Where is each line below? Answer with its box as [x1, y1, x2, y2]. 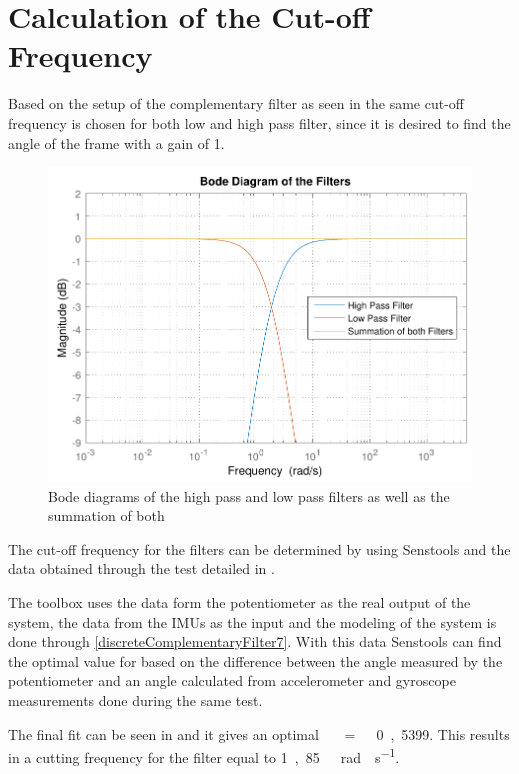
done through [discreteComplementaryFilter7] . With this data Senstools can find [8, 631, 502, 652]
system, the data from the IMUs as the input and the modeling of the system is [8, 611, 497, 632]
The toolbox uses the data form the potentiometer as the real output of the [8, 591, 471, 612]
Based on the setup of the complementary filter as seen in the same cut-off [8, 93, 464, 114]
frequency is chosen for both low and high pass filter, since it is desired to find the [8, 112, 511, 133]
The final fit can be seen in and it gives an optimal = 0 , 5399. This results [8, 723, 510, 744]
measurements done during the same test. [8, 689, 263, 710]
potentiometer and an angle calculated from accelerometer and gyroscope [8, 670, 456, 691]
